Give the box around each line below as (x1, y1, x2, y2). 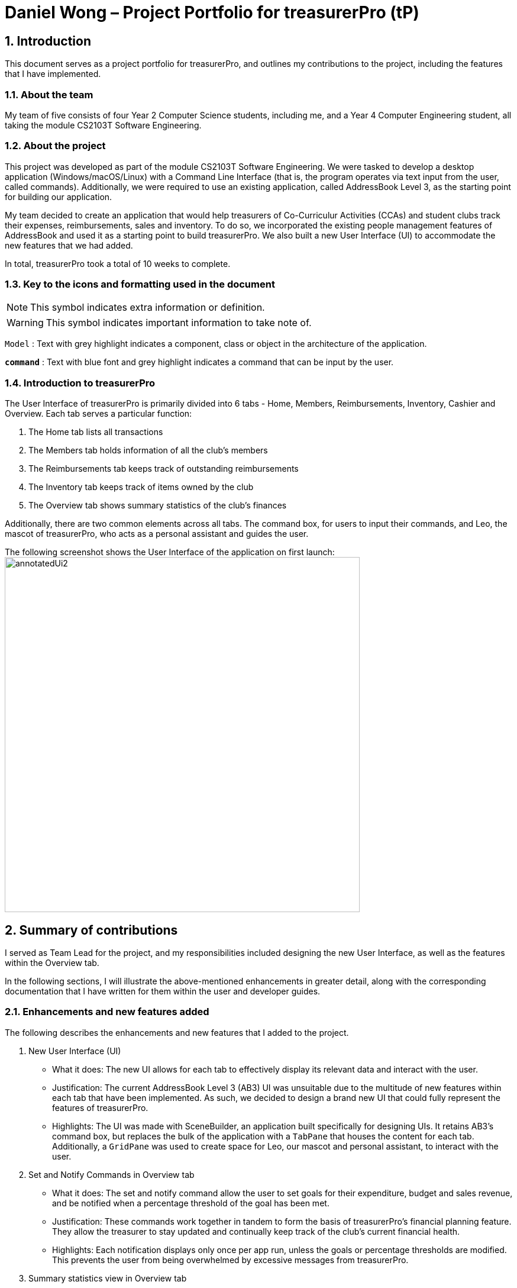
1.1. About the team (5, 88, 93, 101)
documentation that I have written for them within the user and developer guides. (5, 986, 321, 997)
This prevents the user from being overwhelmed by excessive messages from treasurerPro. (52, 1254, 409, 1265)
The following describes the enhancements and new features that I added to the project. (5, 1027, 349, 1038)
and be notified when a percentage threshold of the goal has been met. (52, 1197, 329, 1208)
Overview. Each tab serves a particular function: (5, 408, 192, 419)
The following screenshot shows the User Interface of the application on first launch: (5, 547, 335, 558)
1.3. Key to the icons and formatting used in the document (5, 278, 275, 291)
